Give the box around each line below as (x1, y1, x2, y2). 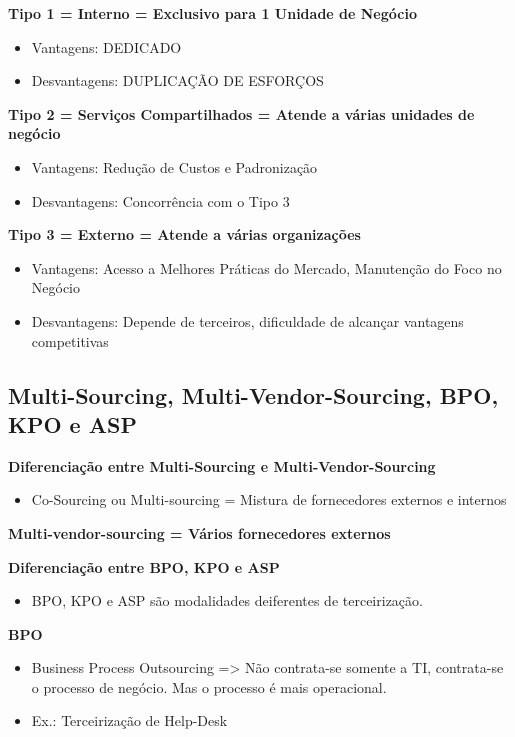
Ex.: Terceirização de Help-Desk (31, 710, 228, 731)
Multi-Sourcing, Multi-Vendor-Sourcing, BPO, (8, 379, 499, 410)
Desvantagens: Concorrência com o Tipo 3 (31, 190, 290, 211)
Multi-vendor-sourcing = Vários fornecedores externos (8, 522, 391, 543)
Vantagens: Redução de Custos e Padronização (31, 156, 318, 177)
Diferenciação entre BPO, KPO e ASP (8, 556, 280, 577)
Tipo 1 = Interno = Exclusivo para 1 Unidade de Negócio (8, 3, 417, 23)
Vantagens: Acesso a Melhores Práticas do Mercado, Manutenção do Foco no (31, 257, 502, 278)
